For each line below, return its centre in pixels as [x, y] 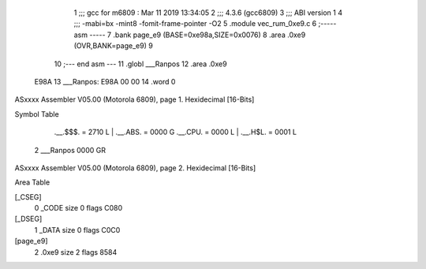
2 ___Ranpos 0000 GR [70, 150]
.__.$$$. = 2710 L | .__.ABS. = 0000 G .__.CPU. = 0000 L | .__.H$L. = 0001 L [176, 132]
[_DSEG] [28, 219]
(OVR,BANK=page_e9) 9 [113, 46]
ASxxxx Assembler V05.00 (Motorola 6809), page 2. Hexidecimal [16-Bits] [135, 168]
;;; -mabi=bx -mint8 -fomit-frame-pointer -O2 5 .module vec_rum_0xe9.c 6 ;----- [205, 24]
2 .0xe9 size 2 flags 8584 [76, 252]
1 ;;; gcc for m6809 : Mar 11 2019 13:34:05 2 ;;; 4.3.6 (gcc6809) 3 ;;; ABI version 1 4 [208, 13]
